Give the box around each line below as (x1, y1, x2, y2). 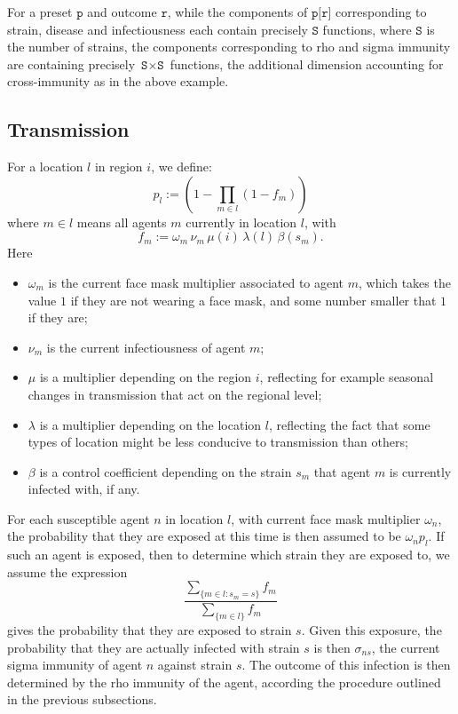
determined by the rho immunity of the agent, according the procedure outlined (7, 672, 441, 691)
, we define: (151, 157, 212, 176)
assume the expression (7, 562, 128, 581)
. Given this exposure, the (301, 621, 442, 639)
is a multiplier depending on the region (39, 368, 252, 386)
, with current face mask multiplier (231, 509, 421, 528)
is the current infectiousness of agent (46, 337, 246, 356)
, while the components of (167, 3, 308, 20)
